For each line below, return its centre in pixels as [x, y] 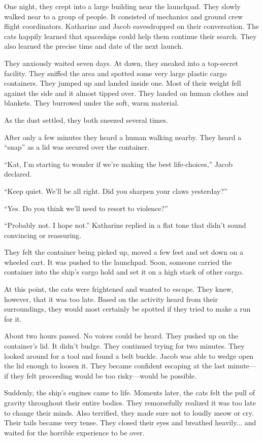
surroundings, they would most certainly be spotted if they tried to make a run [127, 309]
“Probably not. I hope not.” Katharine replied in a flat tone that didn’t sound [125, 225]
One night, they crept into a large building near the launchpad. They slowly [122, 6]
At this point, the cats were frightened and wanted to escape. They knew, [119, 289]
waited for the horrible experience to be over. [74, 432]
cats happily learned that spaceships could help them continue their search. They [130, 36]
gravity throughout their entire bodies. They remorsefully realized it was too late [130, 402]
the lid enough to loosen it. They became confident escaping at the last [115, 366]
